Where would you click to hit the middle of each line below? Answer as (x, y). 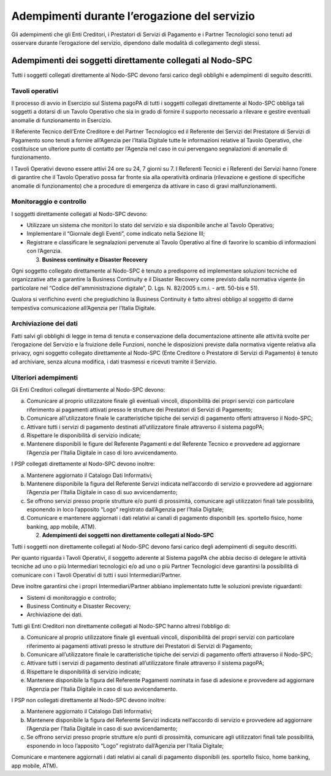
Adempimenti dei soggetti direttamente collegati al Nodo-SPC (132, 60)
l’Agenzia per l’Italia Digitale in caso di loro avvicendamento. (102, 452)
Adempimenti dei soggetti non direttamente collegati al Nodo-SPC (128, 535)
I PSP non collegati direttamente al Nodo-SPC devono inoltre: (89, 700)
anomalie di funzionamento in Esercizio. (62, 120)
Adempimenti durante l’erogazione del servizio (133, 16)
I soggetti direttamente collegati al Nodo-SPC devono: (80, 214)
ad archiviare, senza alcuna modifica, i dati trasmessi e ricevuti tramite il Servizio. (114, 362)
